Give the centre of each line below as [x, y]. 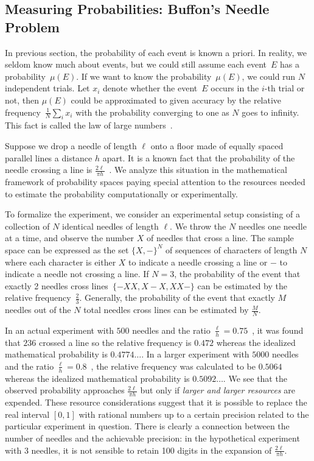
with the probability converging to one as [152, 112]
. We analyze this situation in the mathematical [198, 170]
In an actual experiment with [59, 330]
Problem [32, 26]
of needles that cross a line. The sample [220, 238]
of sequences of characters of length [232, 249]
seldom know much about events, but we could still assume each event [136, 64]
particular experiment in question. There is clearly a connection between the [147, 426]
